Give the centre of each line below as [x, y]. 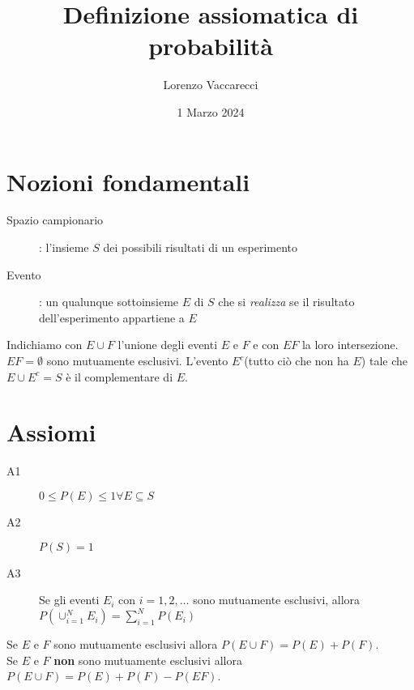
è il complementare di [120, 376]
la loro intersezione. [350, 345]
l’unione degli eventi [168, 345]
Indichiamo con [45, 345]
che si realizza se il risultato [286, 302]
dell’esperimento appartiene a [112, 317]
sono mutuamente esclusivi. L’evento [137, 360]
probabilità [211, 46]
